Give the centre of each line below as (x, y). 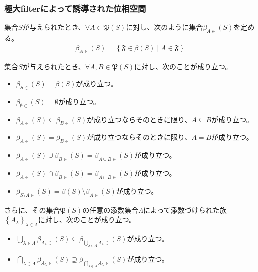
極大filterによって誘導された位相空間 (75, 8)
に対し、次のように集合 (165, 27)
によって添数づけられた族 (185, 210)
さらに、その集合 (32, 210)
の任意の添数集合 (110, 210)
